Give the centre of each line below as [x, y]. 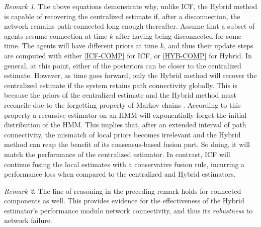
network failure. [28, 220]
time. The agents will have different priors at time [81, 46]
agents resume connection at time [56, 35]
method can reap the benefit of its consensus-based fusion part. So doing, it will [127, 144]
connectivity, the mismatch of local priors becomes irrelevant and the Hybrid [122, 134]
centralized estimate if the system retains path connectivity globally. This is [121, 85]
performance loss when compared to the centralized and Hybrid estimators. [120, 174]
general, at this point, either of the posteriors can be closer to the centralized [123, 65]
